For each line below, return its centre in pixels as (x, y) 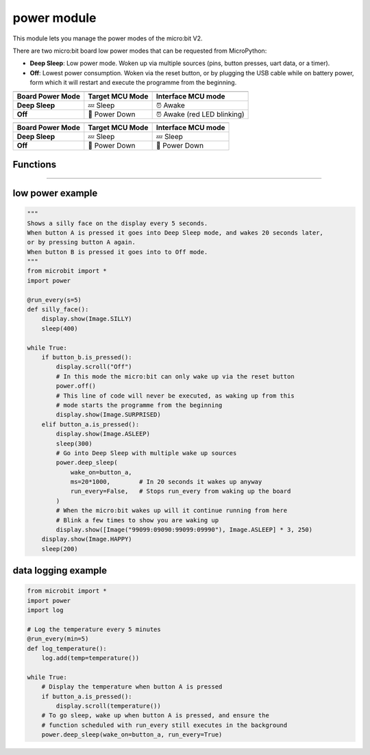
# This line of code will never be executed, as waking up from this (175, 396)
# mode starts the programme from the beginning (139, 405)
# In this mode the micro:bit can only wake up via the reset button (175, 376)
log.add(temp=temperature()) (90, 658)
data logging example (60, 571)
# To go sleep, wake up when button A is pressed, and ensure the (156, 716)
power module (54, 18)
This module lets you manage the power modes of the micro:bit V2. (108, 38)
